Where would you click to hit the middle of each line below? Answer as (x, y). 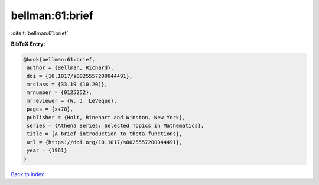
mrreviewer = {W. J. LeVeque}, (72, 101)
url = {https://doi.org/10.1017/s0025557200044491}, (105, 142)
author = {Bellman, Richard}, (71, 68)
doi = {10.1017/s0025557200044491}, (80, 76)
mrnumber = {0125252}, (60, 92)
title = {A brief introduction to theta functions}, (105, 134)
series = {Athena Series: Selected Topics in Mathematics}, (115, 126)
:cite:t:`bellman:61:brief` (40, 33)
